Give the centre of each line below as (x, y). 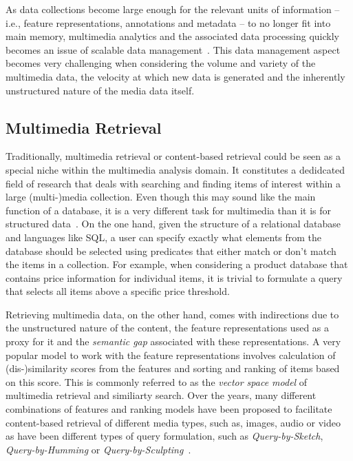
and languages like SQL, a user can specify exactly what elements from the (164, 237)
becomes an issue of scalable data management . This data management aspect (173, 49)
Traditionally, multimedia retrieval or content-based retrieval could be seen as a (173, 156)
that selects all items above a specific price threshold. (118, 291)
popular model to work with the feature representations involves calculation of (171, 355)
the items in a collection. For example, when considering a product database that (177, 264)
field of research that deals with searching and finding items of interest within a (173, 183)
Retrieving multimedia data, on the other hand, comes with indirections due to (172, 314)
